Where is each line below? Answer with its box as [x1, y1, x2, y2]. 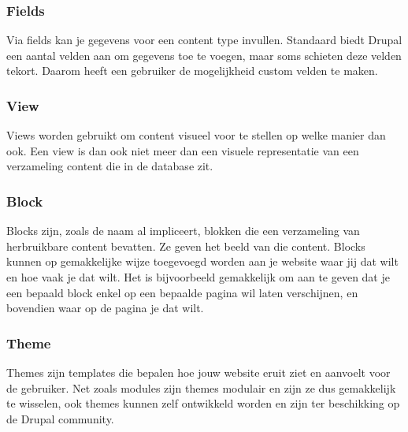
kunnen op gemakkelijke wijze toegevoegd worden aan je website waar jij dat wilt [6, 253, 399, 270]
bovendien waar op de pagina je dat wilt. [6, 300, 204, 316]
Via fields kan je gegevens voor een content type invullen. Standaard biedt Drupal [6, 32, 402, 48]
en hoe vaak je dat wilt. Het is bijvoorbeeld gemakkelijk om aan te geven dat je [6, 269, 390, 285]
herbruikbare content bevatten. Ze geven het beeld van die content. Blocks [6, 237, 365, 254]
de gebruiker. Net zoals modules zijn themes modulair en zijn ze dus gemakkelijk [6, 379, 396, 396]
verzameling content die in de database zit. [6, 158, 213, 174]
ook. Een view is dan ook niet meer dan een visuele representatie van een [6, 142, 359, 158]
